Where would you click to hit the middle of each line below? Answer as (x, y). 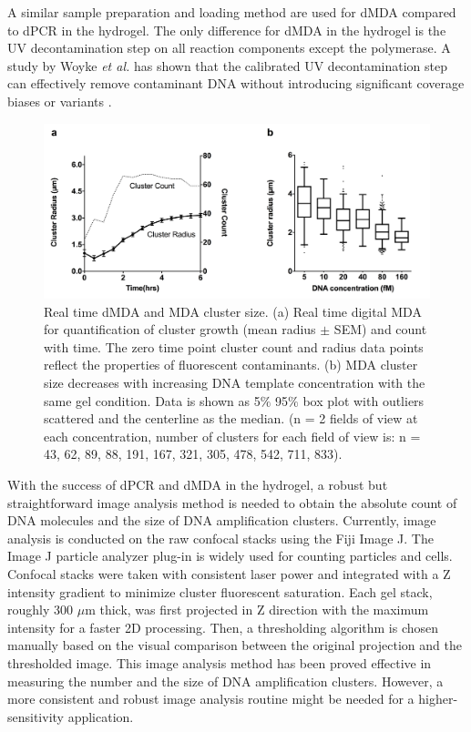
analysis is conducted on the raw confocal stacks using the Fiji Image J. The (220, 538)
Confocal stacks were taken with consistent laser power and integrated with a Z (229, 574)
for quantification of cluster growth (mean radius (180, 329)
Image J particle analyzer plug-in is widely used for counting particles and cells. (230, 556)
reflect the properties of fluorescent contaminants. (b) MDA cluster (231, 365)
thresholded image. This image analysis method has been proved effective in (220, 662)
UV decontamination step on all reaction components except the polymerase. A (229, 48)
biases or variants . (60, 101)
